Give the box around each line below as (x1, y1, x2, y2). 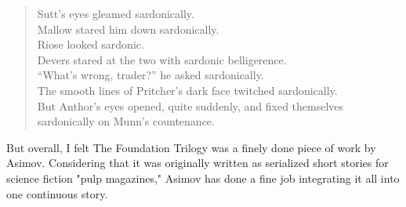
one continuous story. (6, 185, 108, 202)
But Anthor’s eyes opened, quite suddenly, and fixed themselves (37, 97, 344, 114)
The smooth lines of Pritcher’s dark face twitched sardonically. (37, 82, 338, 98)
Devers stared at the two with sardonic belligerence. (37, 51, 287, 67)
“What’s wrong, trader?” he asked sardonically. (37, 67, 264, 83)
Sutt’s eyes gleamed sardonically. (37, 5, 194, 21)
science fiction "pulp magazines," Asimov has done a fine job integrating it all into (6, 169, 400, 186)
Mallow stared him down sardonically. (37, 20, 219, 37)
